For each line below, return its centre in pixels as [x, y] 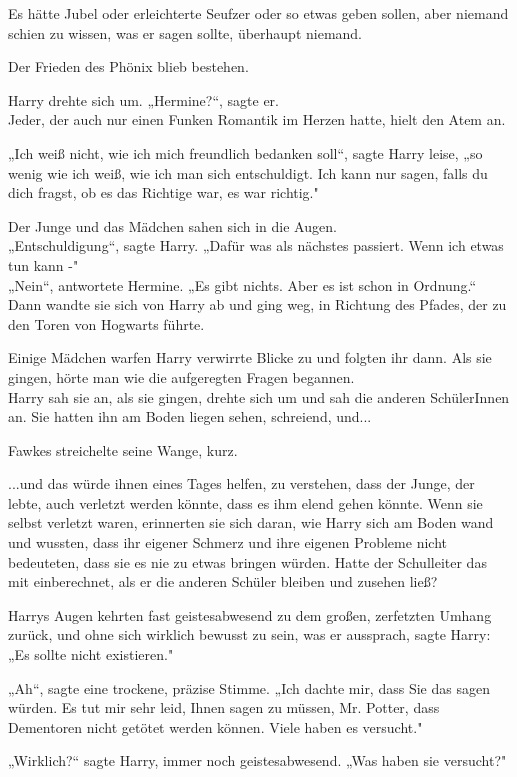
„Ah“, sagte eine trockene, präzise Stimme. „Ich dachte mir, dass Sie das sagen [249, 687]
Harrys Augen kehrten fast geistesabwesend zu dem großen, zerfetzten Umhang [250, 614]
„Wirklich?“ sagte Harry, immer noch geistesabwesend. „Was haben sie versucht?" [257, 760]
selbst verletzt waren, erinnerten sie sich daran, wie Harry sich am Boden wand [251, 522]
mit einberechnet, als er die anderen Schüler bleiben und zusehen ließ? [223, 581]
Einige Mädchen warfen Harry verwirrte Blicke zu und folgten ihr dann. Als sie [250, 357]
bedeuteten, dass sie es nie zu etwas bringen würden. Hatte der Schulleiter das [247, 561]
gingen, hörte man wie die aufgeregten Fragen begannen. [181, 376]
